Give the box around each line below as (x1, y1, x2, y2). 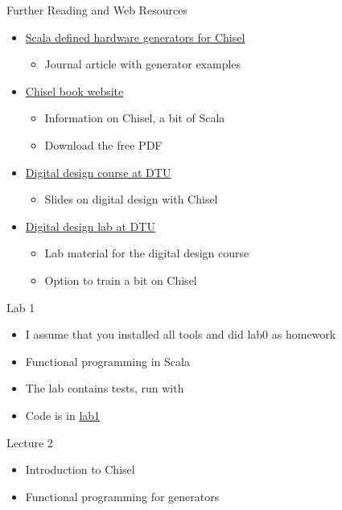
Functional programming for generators (25, 487, 220, 504)
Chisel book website (25, 82, 124, 99)
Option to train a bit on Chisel (44, 271, 197, 288)
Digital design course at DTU (25, 163, 171, 180)
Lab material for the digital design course (44, 245, 249, 261)
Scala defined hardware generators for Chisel (25, 28, 245, 45)
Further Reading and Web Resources (6, 2, 187, 18)
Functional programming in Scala (25, 352, 190, 369)
